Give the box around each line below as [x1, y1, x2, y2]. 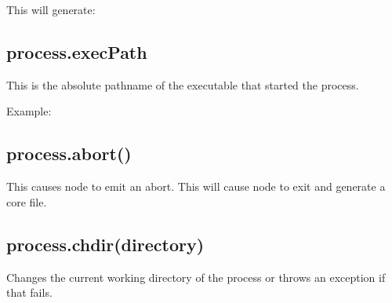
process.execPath [6, 39, 147, 64]
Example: [6, 103, 52, 119]
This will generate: [6, 2, 96, 17]
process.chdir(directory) [6, 232, 205, 256]
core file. [6, 193, 47, 210]
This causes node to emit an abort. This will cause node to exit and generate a [6, 178, 386, 195]
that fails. [6, 284, 53, 301]
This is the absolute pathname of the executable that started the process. [6, 76, 359, 93]
